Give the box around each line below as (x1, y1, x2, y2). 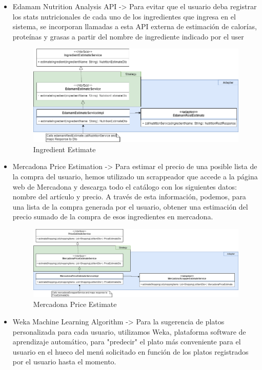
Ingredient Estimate (33, 143, 96, 154)
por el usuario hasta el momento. (12, 356, 116, 367)
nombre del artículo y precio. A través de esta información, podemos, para (12, 191, 246, 202)
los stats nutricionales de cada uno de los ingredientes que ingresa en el (12, 11, 236, 22)
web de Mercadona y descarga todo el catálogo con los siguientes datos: (12, 181, 237, 192)
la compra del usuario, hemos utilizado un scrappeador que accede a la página (12, 171, 258, 181)
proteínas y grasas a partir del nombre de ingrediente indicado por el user (12, 31, 244, 42)
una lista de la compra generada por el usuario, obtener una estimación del (12, 201, 248, 212)
